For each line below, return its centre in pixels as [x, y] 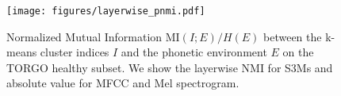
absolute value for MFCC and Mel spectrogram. [123, 83]
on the [298, 52]
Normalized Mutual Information [84, 36]
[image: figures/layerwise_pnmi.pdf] [106, 11]
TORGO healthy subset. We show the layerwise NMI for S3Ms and [170, 67]
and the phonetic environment [194, 52]
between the [293, 36]
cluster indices [75, 52]
